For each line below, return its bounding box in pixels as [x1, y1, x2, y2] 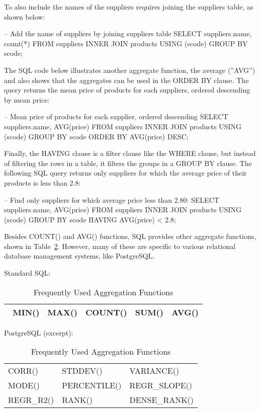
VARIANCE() [129, 365, 180, 377]
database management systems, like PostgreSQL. [4, 251, 155, 261]
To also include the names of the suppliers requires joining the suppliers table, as [4, 2, 253, 12]
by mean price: [4, 94, 50, 105]
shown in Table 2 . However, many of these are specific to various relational [4, 240, 236, 251]
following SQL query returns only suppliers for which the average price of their [4, 168, 247, 178]
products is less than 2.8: [4, 177, 81, 188]
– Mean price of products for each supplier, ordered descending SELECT [4, 111, 228, 122]
